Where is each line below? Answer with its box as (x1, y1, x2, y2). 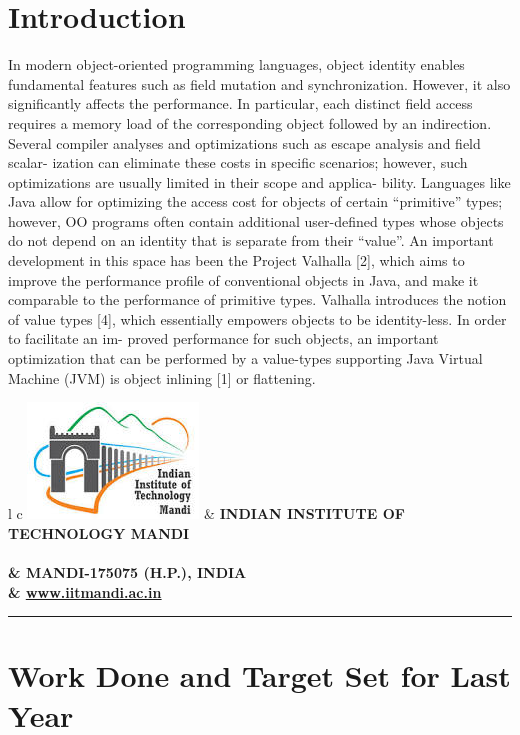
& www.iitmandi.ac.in (8, 581, 162, 602)
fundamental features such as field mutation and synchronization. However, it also (8, 73, 511, 94)
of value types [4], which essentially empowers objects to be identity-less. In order (8, 308, 507, 329)
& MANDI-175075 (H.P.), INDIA (8, 562, 247, 582)
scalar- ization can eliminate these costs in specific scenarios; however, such (8, 152, 468, 173)
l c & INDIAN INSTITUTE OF (8, 503, 405, 524)
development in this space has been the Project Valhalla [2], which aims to (8, 250, 465, 271)
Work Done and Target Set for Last (8, 655, 511, 696)
